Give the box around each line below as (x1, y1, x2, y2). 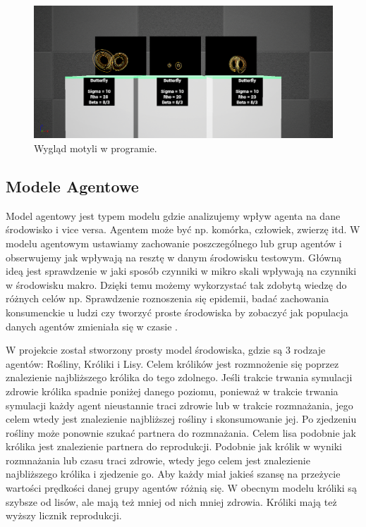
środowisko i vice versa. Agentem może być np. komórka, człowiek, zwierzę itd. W (6, 222, 360, 237)
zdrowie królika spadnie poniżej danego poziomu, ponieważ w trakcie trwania (6, 383, 338, 398)
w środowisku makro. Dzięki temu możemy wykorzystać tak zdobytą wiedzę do (6, 277, 347, 292)
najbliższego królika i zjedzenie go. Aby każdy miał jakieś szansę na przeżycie (6, 466, 341, 481)
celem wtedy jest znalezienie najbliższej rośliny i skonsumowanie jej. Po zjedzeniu (6, 411, 357, 426)
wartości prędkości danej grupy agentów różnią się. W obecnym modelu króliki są (6, 480, 357, 495)
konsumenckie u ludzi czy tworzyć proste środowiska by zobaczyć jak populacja (6, 304, 348, 319)
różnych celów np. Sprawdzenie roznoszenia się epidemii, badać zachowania (6, 291, 329, 306)
